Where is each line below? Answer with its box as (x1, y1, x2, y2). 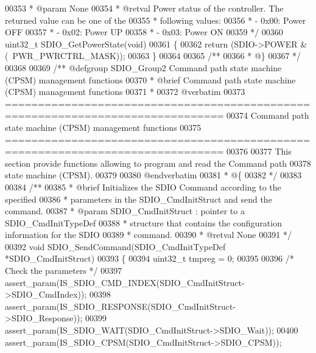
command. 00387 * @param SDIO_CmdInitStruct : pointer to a (5, 204, 245, 217)
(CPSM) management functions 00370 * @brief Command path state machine (5, 73, 296, 86)
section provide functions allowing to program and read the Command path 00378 (5, 156, 311, 169)
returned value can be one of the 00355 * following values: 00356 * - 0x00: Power (5, 13, 306, 26)
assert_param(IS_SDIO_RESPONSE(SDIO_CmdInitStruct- (5, 299, 236, 312)
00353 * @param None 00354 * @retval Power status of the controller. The (5, 2, 284, 14)
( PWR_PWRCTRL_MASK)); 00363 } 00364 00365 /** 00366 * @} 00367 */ (5, 49, 301, 62)
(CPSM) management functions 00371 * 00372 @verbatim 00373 (5, 85, 245, 98)
